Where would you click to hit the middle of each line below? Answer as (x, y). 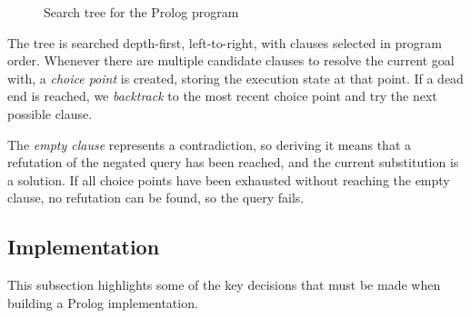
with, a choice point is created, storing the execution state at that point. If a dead (235, 78)
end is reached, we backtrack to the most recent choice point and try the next (222, 96)
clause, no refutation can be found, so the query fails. (156, 198)
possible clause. (50, 113)
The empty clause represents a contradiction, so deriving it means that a (209, 144)
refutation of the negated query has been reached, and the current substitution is (233, 162)
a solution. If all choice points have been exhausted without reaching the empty (229, 179)
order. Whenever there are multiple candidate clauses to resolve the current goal (231, 60)
